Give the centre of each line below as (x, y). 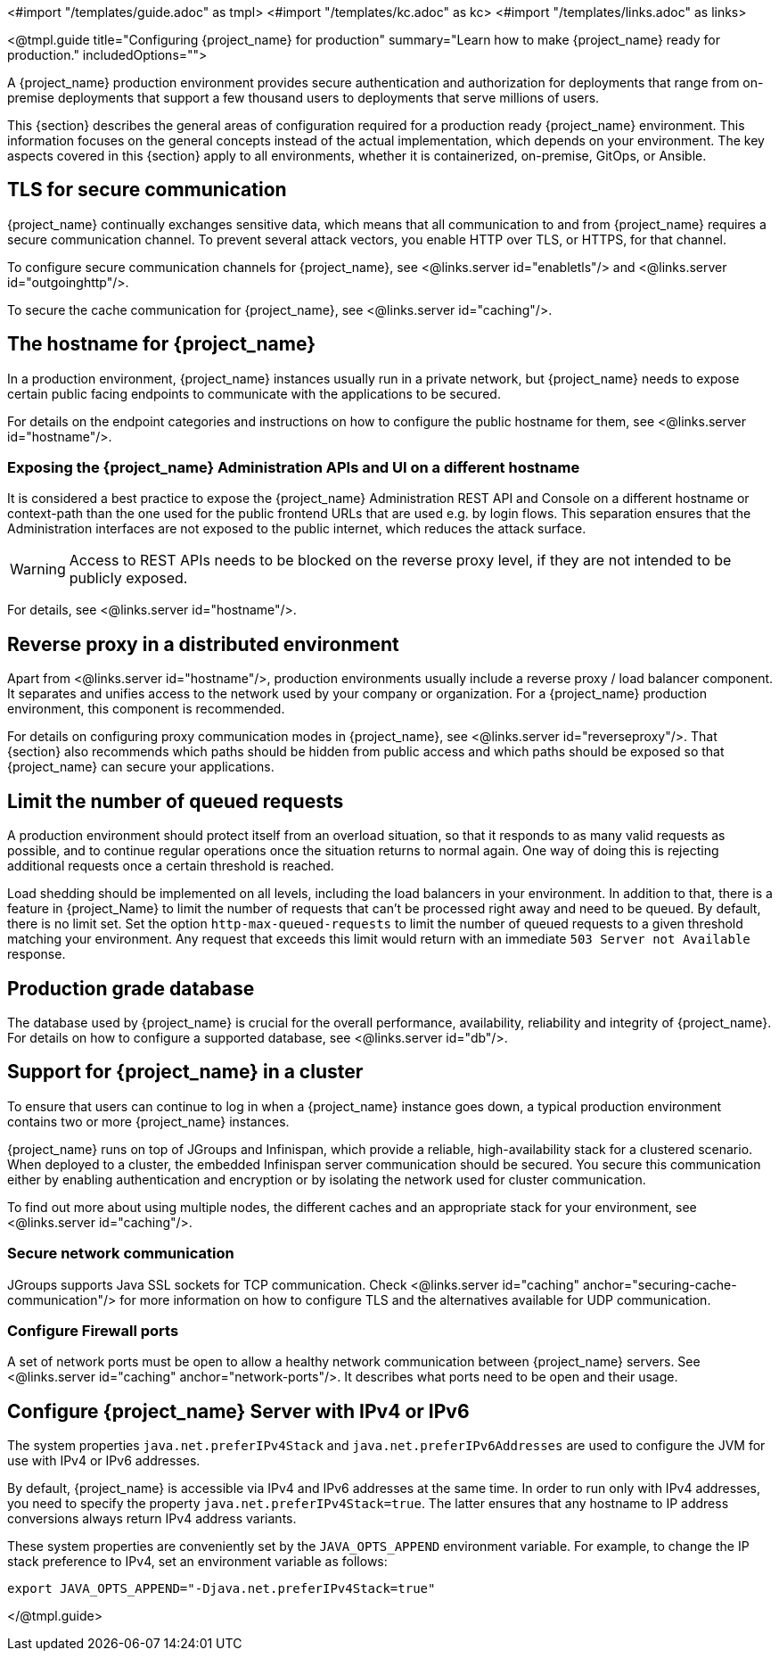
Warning (38, 569)
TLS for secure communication (147, 190)
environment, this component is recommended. (146, 709)
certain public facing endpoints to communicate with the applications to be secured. (254, 393)
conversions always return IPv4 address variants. (152, 1519)
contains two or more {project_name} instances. (148, 1121)
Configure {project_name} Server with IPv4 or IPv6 (238, 1411)
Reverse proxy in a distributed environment (203, 644)
